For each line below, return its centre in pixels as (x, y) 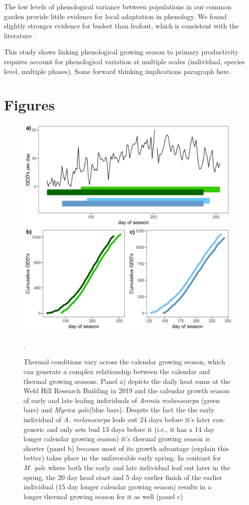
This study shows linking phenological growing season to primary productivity (121, 52)
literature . (20, 35)
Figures (29, 105)
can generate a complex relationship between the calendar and (117, 371)
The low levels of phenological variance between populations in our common (118, 6)
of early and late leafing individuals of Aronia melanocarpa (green (122, 400)
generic (34, 429)
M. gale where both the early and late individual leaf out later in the (127, 467)
